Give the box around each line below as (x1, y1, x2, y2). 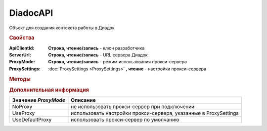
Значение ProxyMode (12, 97, 65, 104)
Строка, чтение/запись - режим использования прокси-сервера (48, 59, 187, 65)
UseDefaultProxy (12, 116, 52, 123)
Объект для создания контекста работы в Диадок (9, 25, 115, 31)
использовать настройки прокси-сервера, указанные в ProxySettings (71, 110, 239, 117)
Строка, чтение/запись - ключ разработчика (48, 45, 145, 51)
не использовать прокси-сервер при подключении (71, 103, 195, 110)
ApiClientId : (9, 45, 35, 51)
